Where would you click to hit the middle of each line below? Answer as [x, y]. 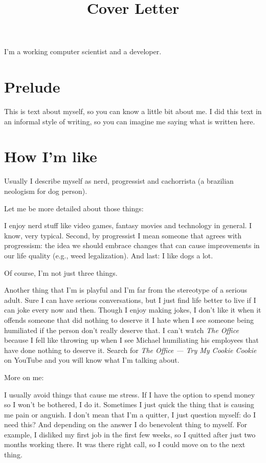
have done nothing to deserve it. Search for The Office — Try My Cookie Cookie [130, 350]
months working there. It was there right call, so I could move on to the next [125, 444]
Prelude [32, 87]
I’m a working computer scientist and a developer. [83, 51]
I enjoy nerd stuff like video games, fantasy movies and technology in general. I [128, 225]
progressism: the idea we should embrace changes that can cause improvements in [132, 245]
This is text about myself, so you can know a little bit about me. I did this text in [133, 111]
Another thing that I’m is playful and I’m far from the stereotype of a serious [126, 290]
